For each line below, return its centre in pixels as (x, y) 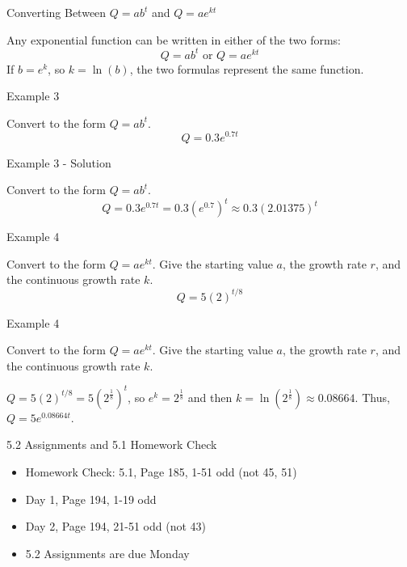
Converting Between (57, 12)
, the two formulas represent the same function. (247, 68)
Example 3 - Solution (59, 162)
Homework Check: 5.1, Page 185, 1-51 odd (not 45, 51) (161, 471)
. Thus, (372, 397)
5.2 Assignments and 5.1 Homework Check (112, 444)
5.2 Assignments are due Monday (107, 553)
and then (210, 397)
